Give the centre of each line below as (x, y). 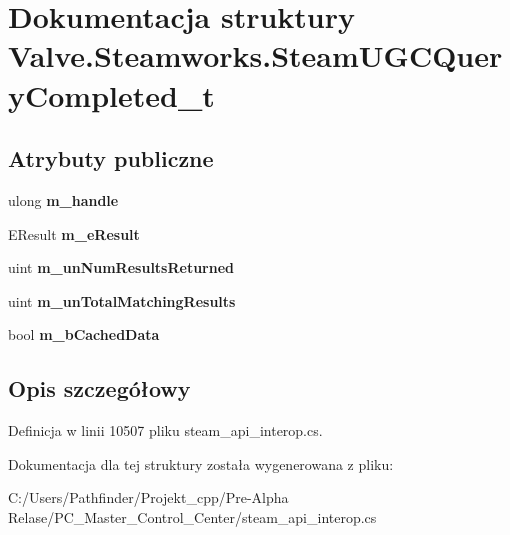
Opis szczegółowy (99, 388)
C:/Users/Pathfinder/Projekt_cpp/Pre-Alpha (148, 497)
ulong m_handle (63, 199)
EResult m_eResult (74, 233)
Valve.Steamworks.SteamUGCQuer (255, 55)
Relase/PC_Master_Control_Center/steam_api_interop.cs (192, 516)
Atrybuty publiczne (111, 158)
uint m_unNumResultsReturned (121, 267)
